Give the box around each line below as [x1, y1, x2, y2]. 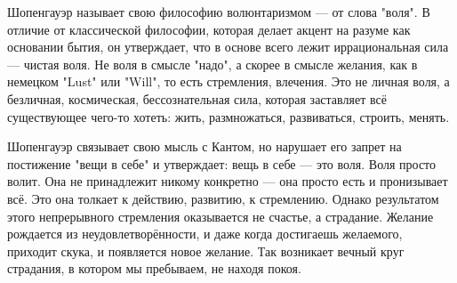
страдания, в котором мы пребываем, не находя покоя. [7, 259, 301, 278]
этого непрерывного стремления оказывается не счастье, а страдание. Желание [7, 206, 434, 225]
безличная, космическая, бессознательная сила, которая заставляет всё [7, 89, 387, 108]
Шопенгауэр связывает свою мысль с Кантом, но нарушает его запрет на [7, 137, 402, 156]
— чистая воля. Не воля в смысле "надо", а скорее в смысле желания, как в [7, 54, 418, 73]
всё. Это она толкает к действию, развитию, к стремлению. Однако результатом [7, 189, 439, 207]
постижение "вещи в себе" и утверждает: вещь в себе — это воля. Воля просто [7, 154, 437, 173]
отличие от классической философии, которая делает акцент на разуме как [7, 20, 411, 38]
